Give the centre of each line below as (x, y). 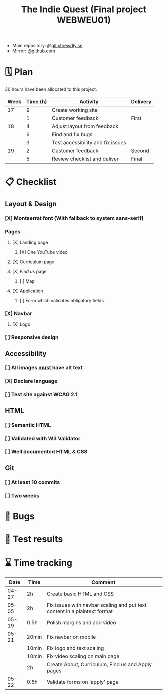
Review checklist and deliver (85, 159)
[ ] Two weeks (22, 495)
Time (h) (37, 102)
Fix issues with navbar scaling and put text (97, 605)
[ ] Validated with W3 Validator (43, 438)
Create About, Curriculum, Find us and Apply (99, 665)
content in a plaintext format (80, 611)
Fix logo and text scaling (75, 648)
